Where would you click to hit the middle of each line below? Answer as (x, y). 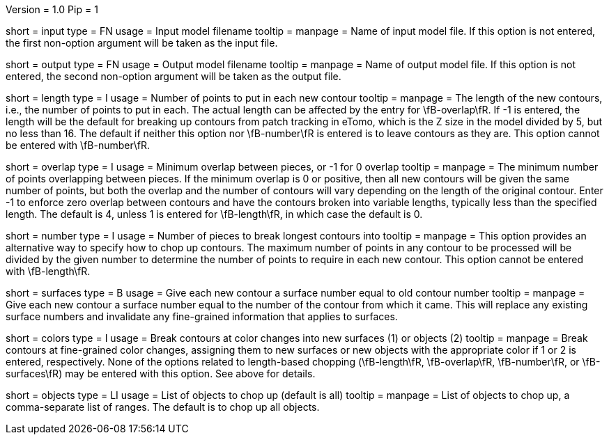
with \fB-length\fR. (48, 271)
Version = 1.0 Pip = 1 (52, 9)
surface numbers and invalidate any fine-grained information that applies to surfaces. (202, 316)
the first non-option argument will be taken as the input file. (142, 43)
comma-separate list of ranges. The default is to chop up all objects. (163, 407)
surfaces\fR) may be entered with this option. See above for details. (161, 374)
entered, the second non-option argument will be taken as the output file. (174, 76)
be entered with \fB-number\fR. (78, 145)
